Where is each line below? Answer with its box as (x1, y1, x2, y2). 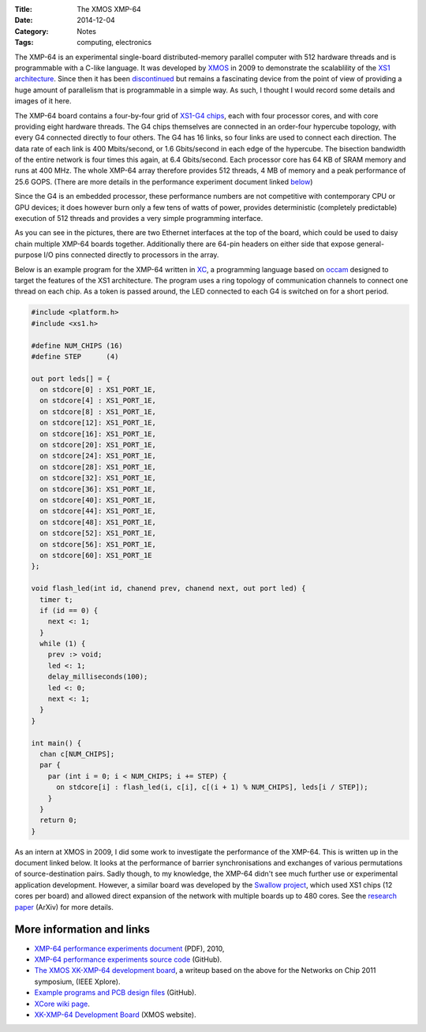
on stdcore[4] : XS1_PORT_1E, (39, 396, 157, 406)
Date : (14, 16, 33, 25)
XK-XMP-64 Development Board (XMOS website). (34, 1010, 196, 1019)
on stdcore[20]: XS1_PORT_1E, (39, 440, 157, 450)
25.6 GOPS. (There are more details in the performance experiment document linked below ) (14, 177, 313, 186)
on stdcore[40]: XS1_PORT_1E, (39, 495, 157, 504)
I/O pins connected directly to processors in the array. (43, 250, 219, 260)
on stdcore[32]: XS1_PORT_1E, (39, 473, 157, 483)
